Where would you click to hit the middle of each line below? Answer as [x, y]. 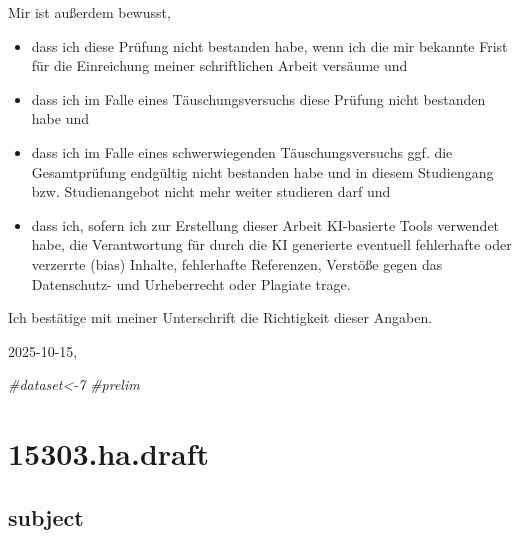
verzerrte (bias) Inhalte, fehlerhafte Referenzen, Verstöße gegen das [237, 263]
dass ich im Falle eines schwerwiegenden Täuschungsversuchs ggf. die [242, 151]
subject [46, 516]
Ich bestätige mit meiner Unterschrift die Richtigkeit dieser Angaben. [220, 317]
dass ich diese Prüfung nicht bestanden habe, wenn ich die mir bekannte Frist [269, 45]
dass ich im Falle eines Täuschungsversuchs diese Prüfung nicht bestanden [258, 98]
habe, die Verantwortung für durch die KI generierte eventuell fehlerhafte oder [271, 244]
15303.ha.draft [109, 453]
